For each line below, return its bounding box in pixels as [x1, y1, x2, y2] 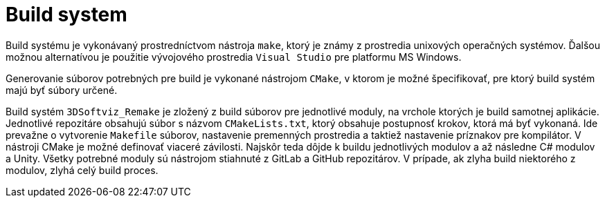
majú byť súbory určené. [6, 84, 118, 96]
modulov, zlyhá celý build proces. [6, 164, 159, 176]
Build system [6, 3, 127, 26]
